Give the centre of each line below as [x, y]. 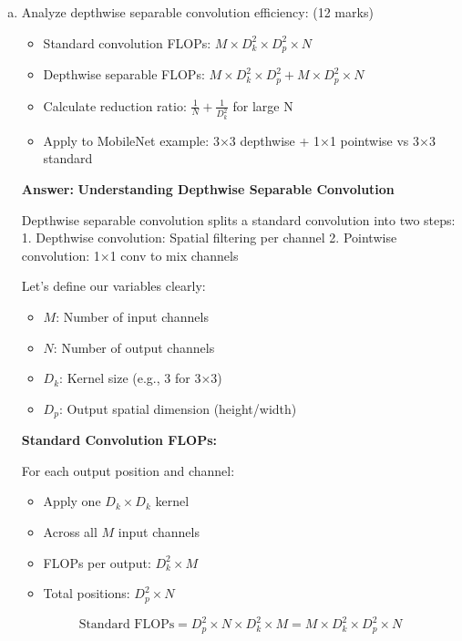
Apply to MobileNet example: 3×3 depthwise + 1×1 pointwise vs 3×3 [239, 140]
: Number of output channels [134, 347]
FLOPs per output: [97, 562]
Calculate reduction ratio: [115, 105]
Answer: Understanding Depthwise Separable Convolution [208, 188]
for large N [263, 105]
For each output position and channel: [128, 470]
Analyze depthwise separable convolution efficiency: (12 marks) [197, 12]
